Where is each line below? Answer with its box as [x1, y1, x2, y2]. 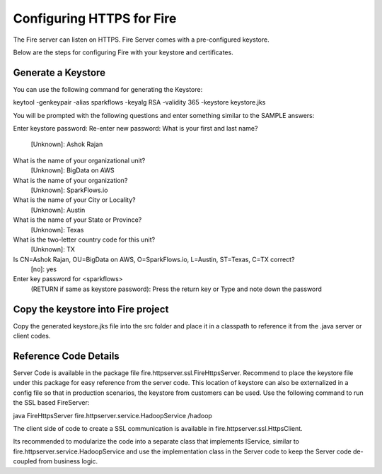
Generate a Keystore [13, 66, 106, 78]
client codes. [13, 332, 51, 340]
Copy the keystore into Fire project [13, 303, 169, 315]
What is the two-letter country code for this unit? [13, 235, 156, 244]
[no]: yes [30, 265, 57, 273]
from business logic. [38, 457, 98, 466]
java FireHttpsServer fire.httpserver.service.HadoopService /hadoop [13, 411, 212, 420]
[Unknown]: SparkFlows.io [30, 186, 108, 194]
